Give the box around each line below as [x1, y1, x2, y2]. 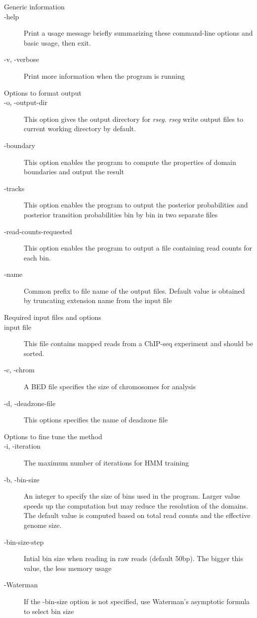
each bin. [24, 252, 51, 262]
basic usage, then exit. [24, 37, 91, 48]
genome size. [24, 519, 62, 530]
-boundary [4, 140, 36, 150]
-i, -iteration [4, 441, 41, 451]
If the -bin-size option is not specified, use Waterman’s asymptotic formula [24, 596, 250, 606]
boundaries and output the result [24, 166, 124, 177]
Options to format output [4, 87, 82, 98]
